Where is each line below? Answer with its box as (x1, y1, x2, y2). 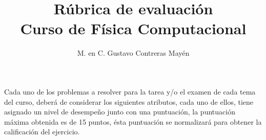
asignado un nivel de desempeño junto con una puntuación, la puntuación (4, 106, 235, 117)
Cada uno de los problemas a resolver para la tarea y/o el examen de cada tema (4, 86, 256, 97)
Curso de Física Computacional (20, 18, 247, 39)
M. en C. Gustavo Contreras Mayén (77, 48, 190, 58)
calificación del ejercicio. (4, 126, 80, 137)
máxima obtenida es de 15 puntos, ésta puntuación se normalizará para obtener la (4, 116, 262, 127)
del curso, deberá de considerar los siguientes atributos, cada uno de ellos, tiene (4, 96, 254, 107)
